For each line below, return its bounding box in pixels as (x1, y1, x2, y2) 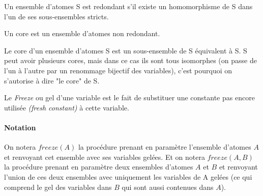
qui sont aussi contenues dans (122, 181, 214, 192)
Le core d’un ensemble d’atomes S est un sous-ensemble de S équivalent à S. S (4, 45, 247, 55)
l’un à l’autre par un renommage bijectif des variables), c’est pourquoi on (4, 65, 232, 75)
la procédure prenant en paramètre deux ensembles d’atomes (4, 161, 193, 172)
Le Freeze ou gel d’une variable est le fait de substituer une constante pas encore (4, 92, 255, 103)
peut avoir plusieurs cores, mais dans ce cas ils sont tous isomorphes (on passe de (4, 55, 257, 66)
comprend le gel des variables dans (4, 181, 112, 192)
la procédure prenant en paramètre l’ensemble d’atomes (78, 142, 251, 152)
